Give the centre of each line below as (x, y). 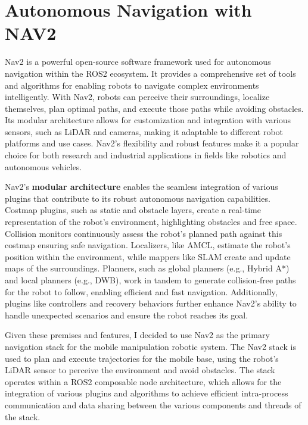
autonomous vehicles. (43, 166)
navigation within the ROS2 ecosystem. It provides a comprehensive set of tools (150, 73)
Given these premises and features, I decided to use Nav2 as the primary (137, 335)
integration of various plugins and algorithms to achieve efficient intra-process (147, 393)
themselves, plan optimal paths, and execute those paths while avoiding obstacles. (154, 108)
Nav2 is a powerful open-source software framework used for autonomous (138, 62)
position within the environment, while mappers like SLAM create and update (148, 256)
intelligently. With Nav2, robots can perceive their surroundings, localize (137, 97)
